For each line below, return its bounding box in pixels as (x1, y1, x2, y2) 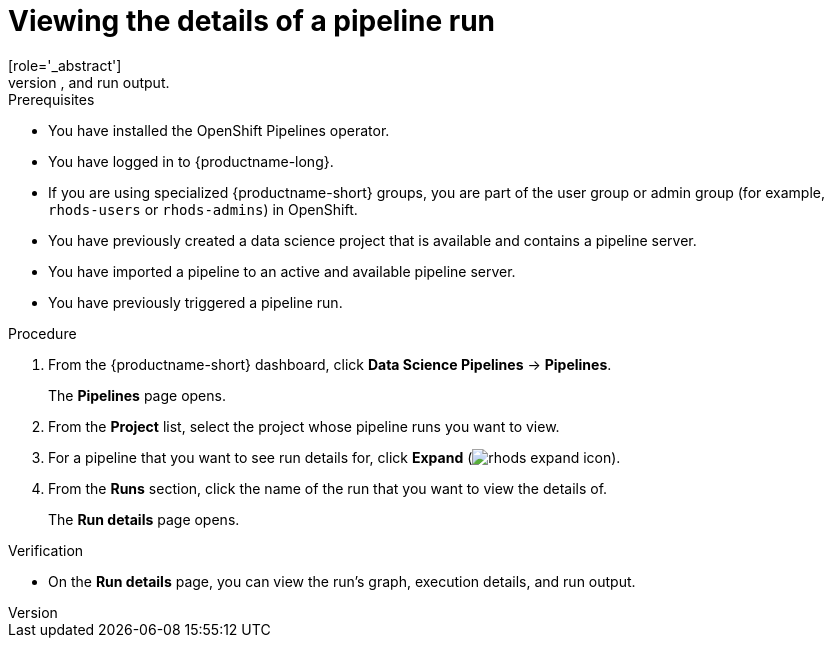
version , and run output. (8, 73, 170, 91)
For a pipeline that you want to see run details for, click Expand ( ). (48, 448, 621, 466)
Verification (8, 541, 84, 559)
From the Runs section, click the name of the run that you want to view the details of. (48, 479, 608, 497)
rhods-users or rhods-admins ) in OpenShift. (48, 200, 358, 218)
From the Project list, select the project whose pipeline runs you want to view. (48, 417, 560, 435)
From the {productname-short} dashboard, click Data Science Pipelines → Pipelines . (48, 355, 612, 373)
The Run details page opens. (48, 510, 240, 528)
